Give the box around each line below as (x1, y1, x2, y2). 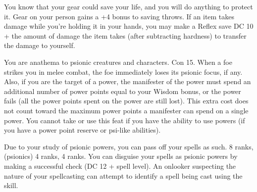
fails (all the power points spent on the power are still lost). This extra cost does (4, 96, 249, 106)
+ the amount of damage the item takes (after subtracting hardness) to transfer (4, 30, 247, 41)
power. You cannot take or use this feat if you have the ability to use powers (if (4, 115, 245, 125)
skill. (4, 180, 18, 191)
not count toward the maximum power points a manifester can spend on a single (4, 105, 249, 115)
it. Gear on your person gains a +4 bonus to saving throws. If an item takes (4, 11, 235, 21)
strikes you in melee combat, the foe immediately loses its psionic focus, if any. (4, 66, 243, 77)
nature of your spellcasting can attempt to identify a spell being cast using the (4, 170, 243, 181)
